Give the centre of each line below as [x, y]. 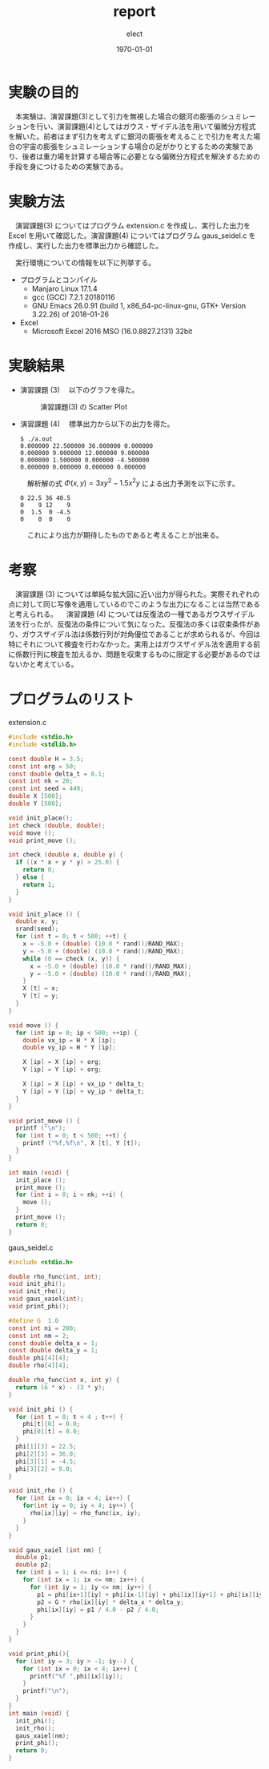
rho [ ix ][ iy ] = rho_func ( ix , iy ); [85, 1513]
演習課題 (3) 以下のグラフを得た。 [79, 389]
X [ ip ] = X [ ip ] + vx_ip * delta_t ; [84, 1084]
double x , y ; [37, 921]
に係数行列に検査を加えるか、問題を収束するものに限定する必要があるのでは [134, 655]
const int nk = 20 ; [41, 781]
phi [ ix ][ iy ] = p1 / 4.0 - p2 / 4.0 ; [98, 1610]
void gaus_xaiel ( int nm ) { [55, 1550]
